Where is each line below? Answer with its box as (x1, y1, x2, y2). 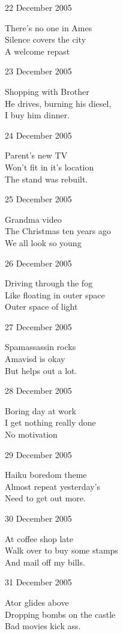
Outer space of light (5, 300, 78, 313)
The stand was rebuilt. (5, 172, 88, 185)
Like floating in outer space (5, 288, 105, 301)
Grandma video (5, 213, 62, 225)
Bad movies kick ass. (5, 620, 81, 632)
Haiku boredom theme (5, 468, 87, 481)
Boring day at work (5, 404, 76, 417)
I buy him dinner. (5, 109, 70, 121)
